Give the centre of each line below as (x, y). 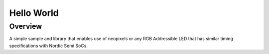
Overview (26, 26)
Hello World (34, 13)
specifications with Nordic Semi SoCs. (49, 46)
